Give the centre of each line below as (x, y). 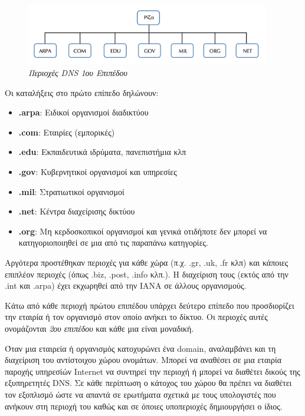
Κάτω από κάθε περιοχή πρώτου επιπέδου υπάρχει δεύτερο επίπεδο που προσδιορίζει (150, 305)
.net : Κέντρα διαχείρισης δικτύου (77, 211)
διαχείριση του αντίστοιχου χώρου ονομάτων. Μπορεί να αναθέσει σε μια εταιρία (143, 360)
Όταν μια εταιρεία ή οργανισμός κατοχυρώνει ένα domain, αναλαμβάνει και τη (140, 348)
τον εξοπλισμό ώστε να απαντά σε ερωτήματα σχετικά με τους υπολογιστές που (140, 394)
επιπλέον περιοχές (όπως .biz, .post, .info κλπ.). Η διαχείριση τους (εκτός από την (147, 274)
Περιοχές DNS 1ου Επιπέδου (78, 73)
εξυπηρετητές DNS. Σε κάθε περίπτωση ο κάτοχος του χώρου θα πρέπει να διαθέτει (148, 383)
